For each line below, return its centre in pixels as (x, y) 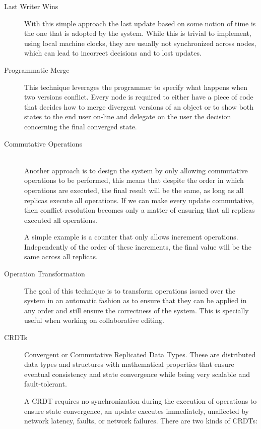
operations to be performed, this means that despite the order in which (134, 180)
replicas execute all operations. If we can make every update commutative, (139, 200)
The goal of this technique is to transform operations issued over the (130, 290)
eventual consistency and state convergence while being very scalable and (137, 374)
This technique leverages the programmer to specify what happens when (136, 87)
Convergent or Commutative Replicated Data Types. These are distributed (140, 354)
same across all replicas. (61, 256)
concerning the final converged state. (81, 126)
